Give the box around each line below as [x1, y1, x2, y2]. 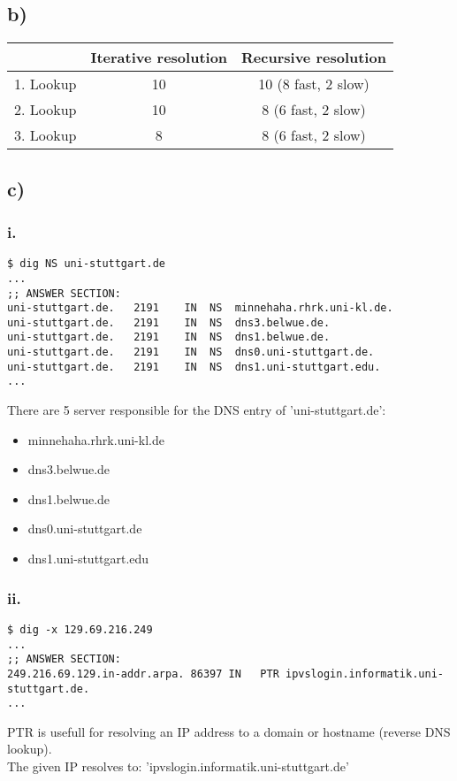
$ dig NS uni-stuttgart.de [7, 257, 165, 271]
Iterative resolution [90, 47, 228, 68]
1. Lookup [14, 73, 77, 95]
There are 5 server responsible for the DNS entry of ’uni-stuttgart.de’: [7, 401, 386, 419]
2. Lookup [14, 99, 77, 120]
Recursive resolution [241, 47, 386, 68]
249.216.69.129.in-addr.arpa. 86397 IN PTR [7, 667, 279, 680]
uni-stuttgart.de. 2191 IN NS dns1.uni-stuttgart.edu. [7, 360, 381, 373]
